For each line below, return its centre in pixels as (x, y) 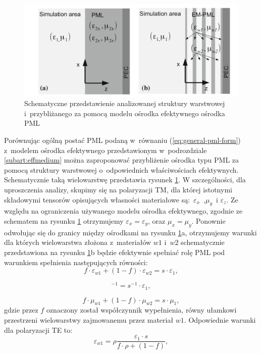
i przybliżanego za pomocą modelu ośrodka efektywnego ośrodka (125, 113)
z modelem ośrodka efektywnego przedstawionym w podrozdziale (106, 150)
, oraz (157, 220)
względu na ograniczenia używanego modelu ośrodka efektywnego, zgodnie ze (123, 211)
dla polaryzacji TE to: (38, 330)
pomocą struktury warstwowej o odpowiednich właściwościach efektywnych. (121, 169)
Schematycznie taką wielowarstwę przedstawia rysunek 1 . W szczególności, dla (125, 180)
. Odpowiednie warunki (220, 320)
